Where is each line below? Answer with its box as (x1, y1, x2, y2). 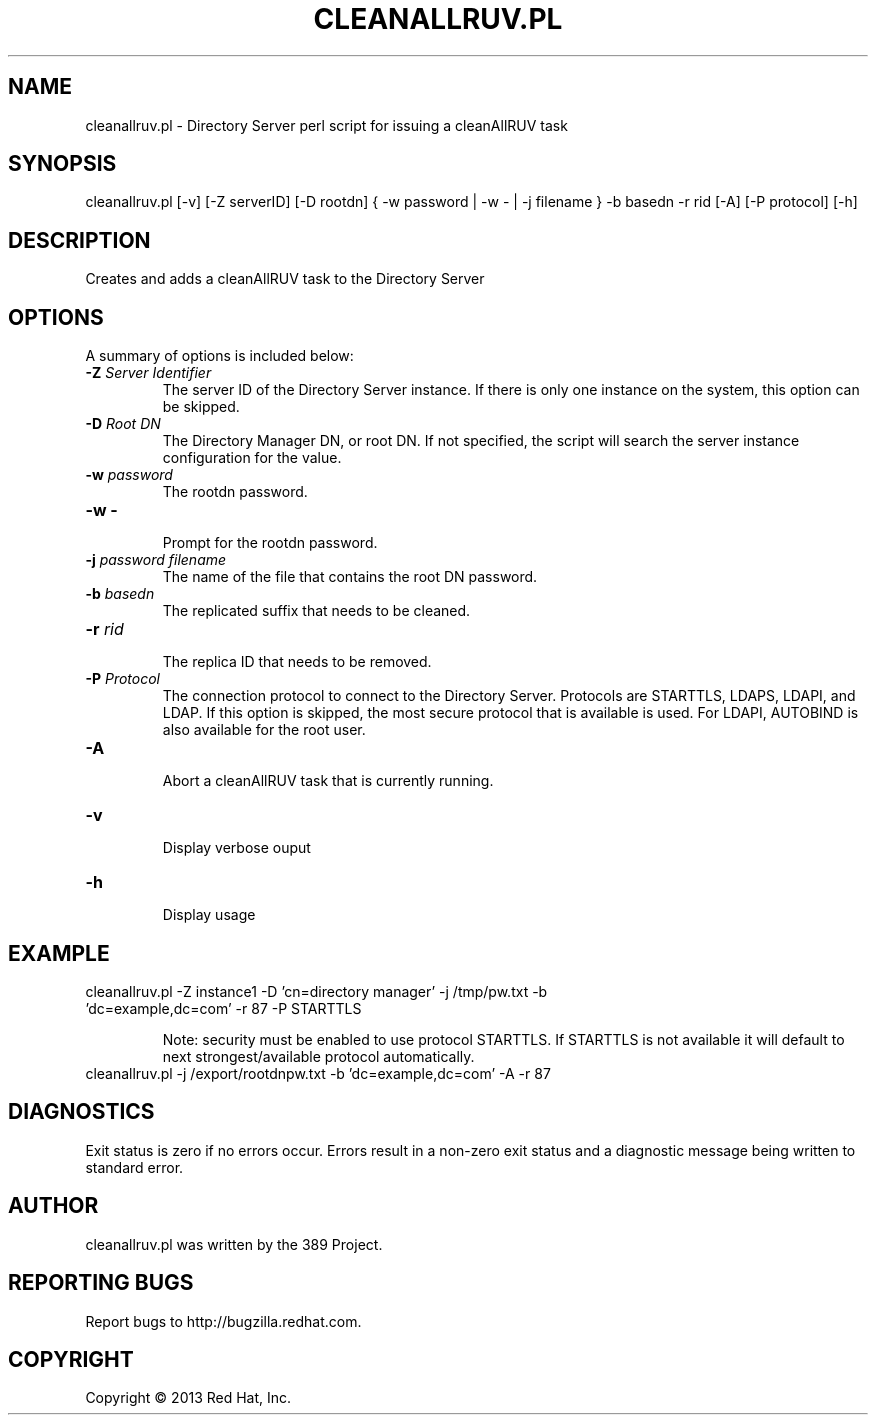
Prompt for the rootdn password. (162, 534, 378, 552)
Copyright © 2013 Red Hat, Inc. (85, 1389, 292, 1407)
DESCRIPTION (8, 227, 151, 253)
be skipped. (162, 398, 240, 416)
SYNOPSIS (8, 151, 117, 177)
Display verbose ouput (162, 839, 311, 857)
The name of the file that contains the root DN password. (162, 568, 538, 586)
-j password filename (85, 551, 227, 569)
